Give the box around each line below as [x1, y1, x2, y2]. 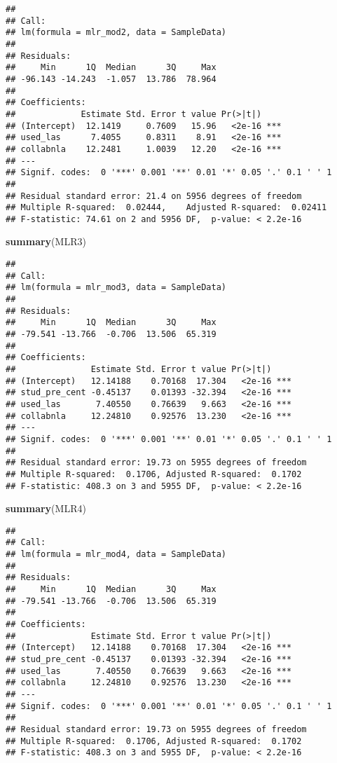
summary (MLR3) [6, 234, 86, 249]
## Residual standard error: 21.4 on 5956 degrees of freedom [6, 191, 302, 201]
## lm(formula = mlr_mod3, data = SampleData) [6, 282, 226, 293]
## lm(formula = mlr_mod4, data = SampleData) [6, 549, 226, 560]
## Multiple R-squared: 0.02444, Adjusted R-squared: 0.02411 [6, 202, 327, 213]
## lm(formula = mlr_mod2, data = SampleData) [6, 27, 226, 38]
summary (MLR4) [6, 501, 86, 516]
